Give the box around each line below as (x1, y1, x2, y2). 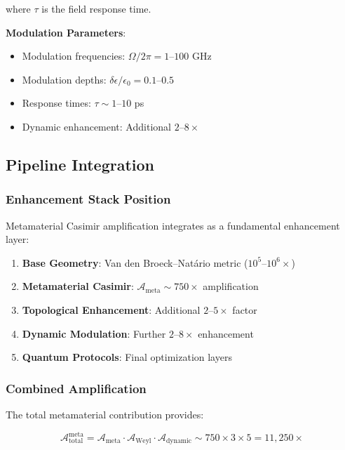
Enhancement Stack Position (6, 190, 171, 208)
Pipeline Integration (6, 153, 154, 175)
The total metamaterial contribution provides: (6, 406, 204, 421)
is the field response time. (41, 1, 151, 15)
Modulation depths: (22, 72, 107, 86)
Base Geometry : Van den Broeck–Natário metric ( (22, 255, 248, 270)
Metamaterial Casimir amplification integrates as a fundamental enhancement (6, 218, 340, 232)
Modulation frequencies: (22, 48, 126, 63)
